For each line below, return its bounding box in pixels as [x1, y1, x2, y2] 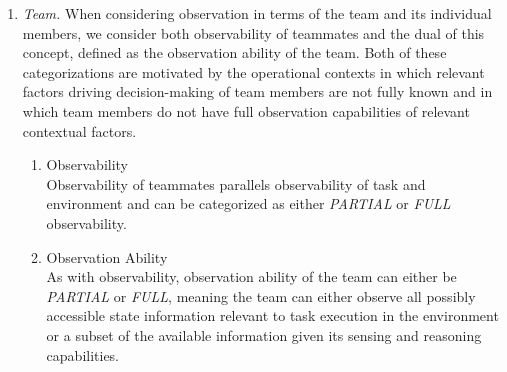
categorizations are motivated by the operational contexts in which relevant [22, 61, 485, 82]
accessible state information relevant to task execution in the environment [46, 305, 499, 326]
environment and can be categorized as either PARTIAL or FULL [46, 193, 451, 214]
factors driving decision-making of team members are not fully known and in [22, 81, 493, 102]
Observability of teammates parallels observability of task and [46, 173, 426, 194]
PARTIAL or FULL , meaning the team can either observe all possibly [46, 285, 476, 306]
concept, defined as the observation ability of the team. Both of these [22, 42, 447, 63]
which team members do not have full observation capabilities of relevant [22, 100, 470, 121]
